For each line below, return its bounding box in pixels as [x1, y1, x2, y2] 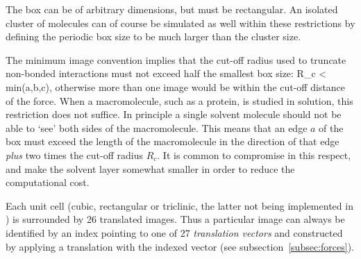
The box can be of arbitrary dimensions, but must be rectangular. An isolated [6, 2, 338, 16]
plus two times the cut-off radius [6, 147, 143, 162]
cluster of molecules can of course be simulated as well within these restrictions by [6, 15, 355, 30]
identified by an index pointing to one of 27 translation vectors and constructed [6, 225, 343, 240]
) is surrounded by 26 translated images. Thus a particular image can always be [6, 212, 345, 226]
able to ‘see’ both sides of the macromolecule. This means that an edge [6, 120, 308, 135]
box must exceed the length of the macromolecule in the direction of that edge [6, 134, 339, 149]
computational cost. [6, 175, 90, 190]
